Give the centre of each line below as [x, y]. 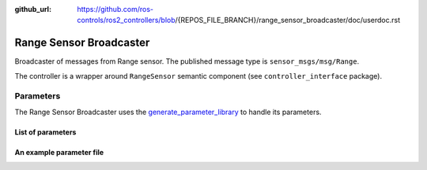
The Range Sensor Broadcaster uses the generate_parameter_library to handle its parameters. [168, 112]
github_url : [33, 9]
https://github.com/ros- [115, 9]
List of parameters [45, 132]
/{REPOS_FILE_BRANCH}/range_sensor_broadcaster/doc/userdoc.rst [288, 20]
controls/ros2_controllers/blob [126, 20]
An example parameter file [59, 152]
